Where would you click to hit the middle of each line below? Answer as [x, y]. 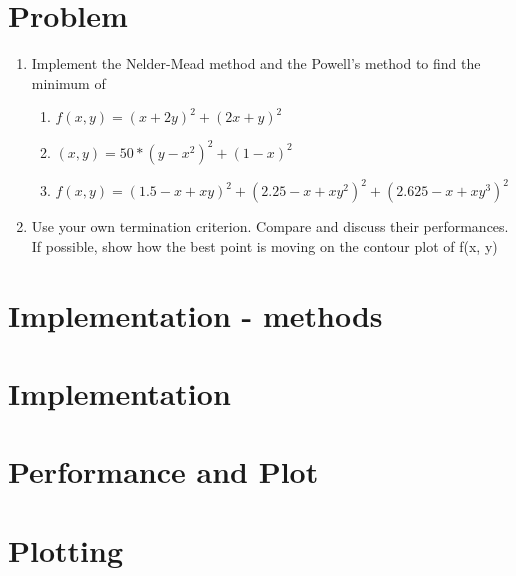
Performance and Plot [163, 471]
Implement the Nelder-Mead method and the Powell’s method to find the [256, 63]
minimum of [68, 82]
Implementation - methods [195, 314]
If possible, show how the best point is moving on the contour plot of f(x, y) [264, 245]
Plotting [65, 549]
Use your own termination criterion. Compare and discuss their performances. [270, 226]
